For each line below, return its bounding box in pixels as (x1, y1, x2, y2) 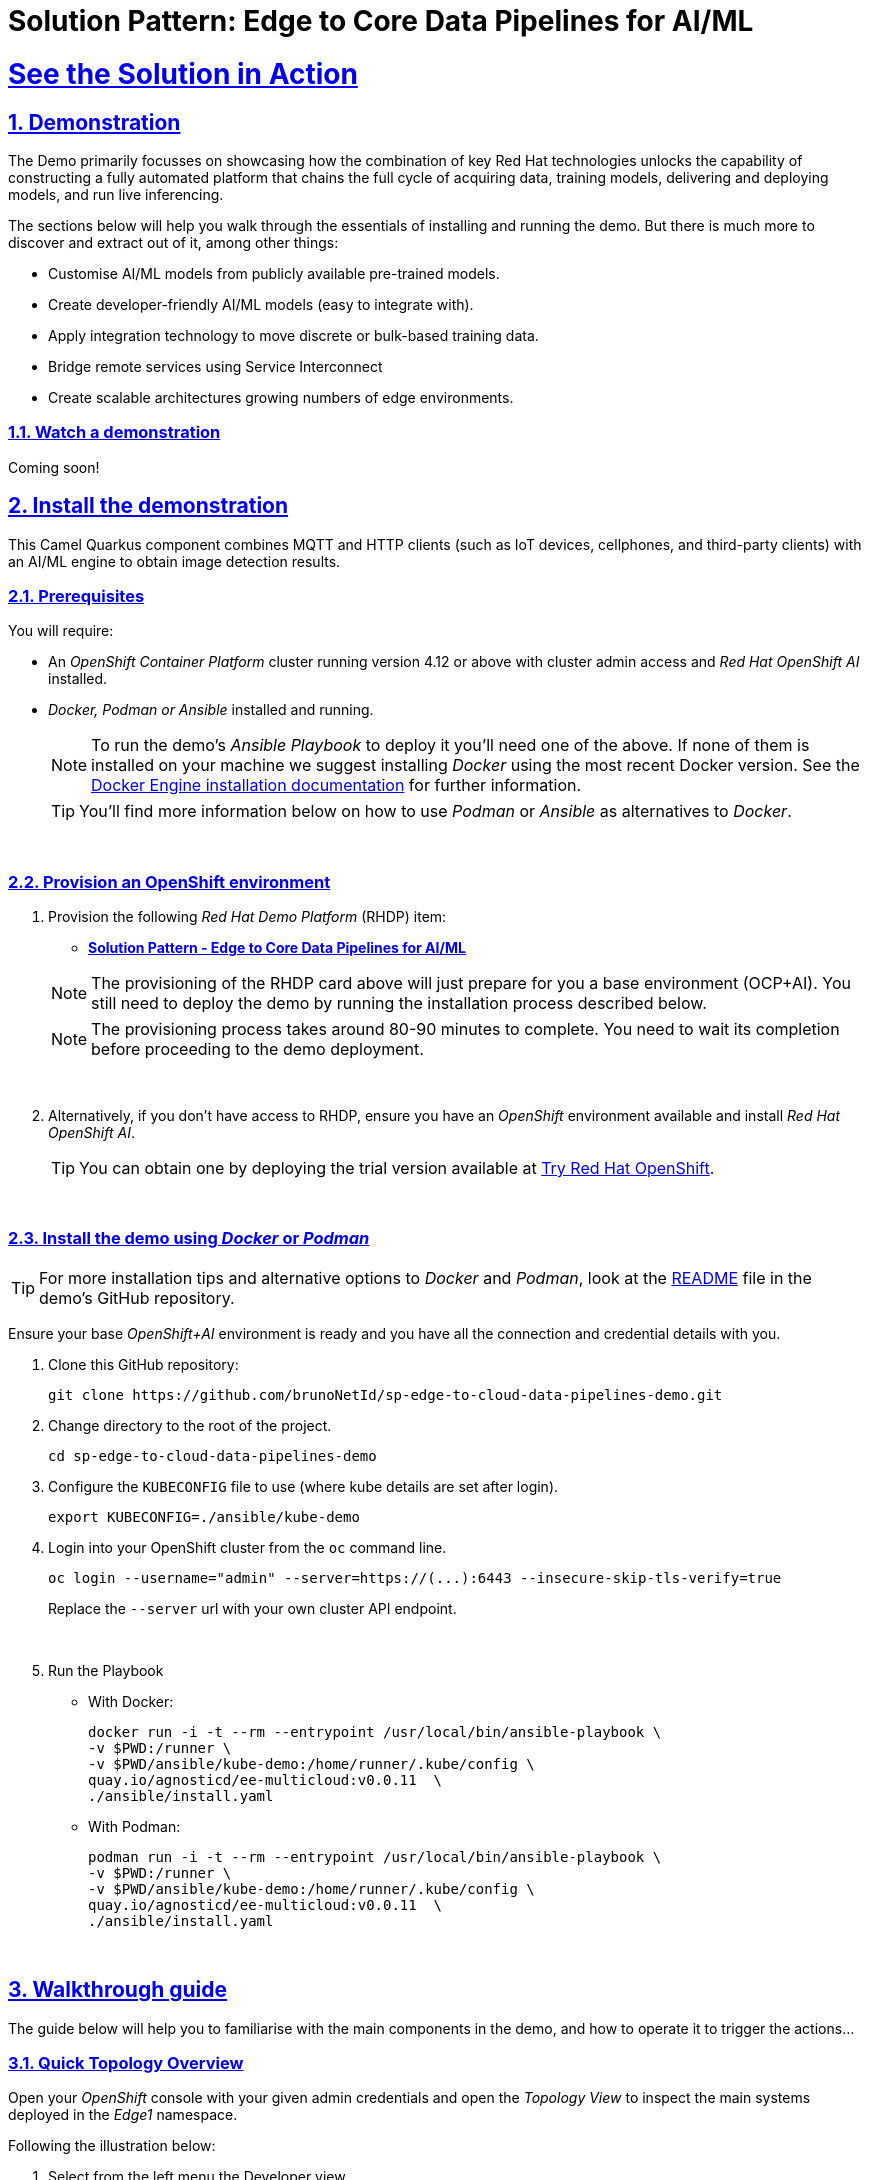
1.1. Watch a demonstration (8, 422, 221, 443)
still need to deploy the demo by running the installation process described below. (91, 993, 707, 1014)
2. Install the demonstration (8, 493, 289, 519)
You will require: (8, 622, 114, 640)
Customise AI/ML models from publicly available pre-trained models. (48, 264, 500, 282)
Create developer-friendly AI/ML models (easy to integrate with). (48, 295, 474, 313)
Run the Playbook (48, 1661, 164, 1679)
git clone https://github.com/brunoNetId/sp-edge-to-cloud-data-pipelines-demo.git (48, 1386, 723, 1403)
